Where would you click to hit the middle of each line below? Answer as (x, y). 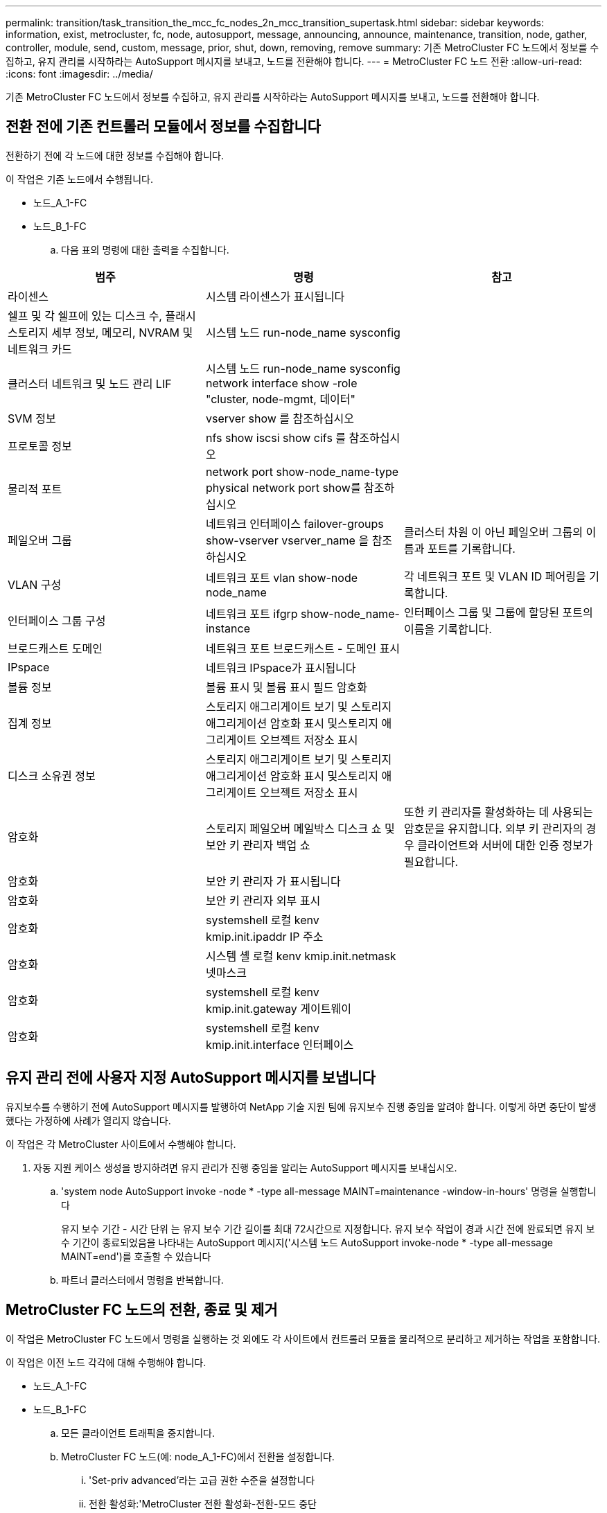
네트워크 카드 (40, 349)
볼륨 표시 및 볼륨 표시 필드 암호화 (287, 687)
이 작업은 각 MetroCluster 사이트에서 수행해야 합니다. (121, 1144)
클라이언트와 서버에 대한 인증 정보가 (505, 845)
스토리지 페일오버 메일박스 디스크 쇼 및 (300, 828)
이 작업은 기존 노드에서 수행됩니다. (79, 179)
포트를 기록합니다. (471, 548)
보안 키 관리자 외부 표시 (263, 900)
